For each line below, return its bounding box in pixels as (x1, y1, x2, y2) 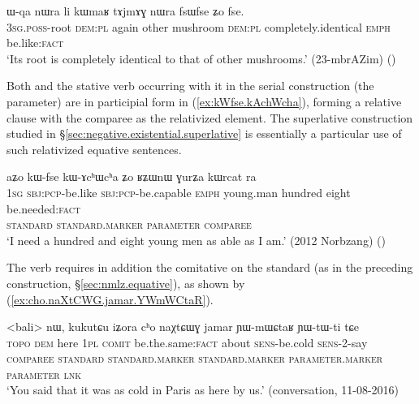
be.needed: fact (6, 200, 81, 217)
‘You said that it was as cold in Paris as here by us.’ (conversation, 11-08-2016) (6, 381, 400, 398)
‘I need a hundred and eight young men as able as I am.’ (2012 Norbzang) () (6, 231, 386, 248)
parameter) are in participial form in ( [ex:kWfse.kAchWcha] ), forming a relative (6, 92, 402, 110)
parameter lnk (6, 365, 81, 382)
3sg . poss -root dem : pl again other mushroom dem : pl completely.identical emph (6, 18, 391, 35)
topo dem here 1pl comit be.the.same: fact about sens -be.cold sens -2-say (6, 333, 368, 350)
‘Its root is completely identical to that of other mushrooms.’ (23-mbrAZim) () (6, 49, 396, 67)
